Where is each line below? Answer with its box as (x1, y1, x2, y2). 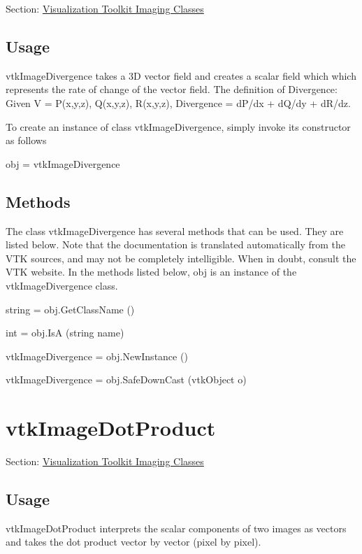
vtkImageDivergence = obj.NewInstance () (6, 348, 188, 363)
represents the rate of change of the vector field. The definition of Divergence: (6, 82, 338, 97)
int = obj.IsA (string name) (6, 325, 124, 340)
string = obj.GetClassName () (6, 301, 135, 316)
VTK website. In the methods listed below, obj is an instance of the (6, 264, 297, 279)
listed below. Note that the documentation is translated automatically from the (6, 237, 346, 252)
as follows (6, 133, 47, 148)
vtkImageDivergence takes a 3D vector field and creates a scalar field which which (6, 68, 356, 83)
